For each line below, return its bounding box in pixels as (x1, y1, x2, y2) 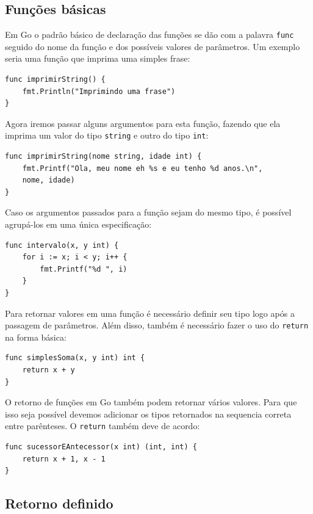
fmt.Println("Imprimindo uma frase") (22, 87, 176, 96)
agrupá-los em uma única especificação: (5, 218, 152, 231)
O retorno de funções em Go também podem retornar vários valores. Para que (5, 396, 297, 408)
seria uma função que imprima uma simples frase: (5, 52, 190, 65)
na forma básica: (5, 330, 67, 343)
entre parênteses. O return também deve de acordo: (5, 419, 200, 432)
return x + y (22, 366, 75, 375)
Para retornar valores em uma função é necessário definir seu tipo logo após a (5, 306, 295, 319)
